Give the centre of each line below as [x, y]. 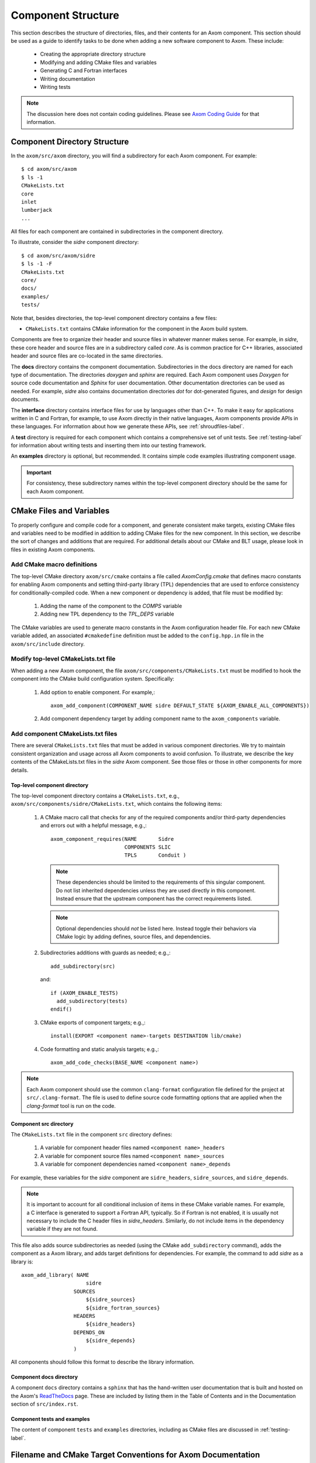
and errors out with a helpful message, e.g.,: [93, 826]
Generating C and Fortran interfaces [84, 71]
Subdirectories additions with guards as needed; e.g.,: [105, 953]
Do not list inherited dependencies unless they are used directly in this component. [156, 890]
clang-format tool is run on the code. [71, 1105]
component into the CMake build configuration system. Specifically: [93, 679]
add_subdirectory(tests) [92, 1001]
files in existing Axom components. [53, 550]
